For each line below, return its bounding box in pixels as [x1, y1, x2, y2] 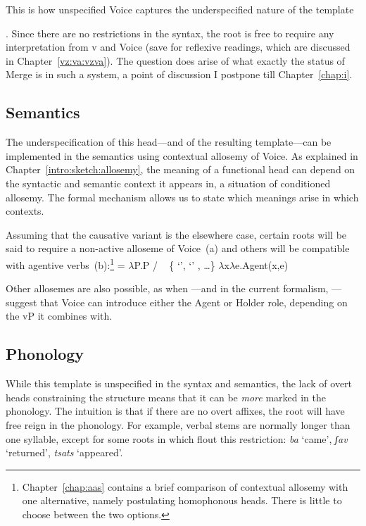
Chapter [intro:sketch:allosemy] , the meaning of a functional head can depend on [6, 162, 355, 177]
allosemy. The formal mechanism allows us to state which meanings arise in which [6, 189, 359, 204]
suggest [6, 294, 37, 309]
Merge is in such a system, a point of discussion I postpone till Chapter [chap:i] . [6, 67, 353, 82]
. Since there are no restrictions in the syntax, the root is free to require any [6, 25, 334, 40]
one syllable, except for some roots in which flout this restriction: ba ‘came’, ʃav [6, 431, 348, 446]
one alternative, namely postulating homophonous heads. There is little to [22, 493, 342, 508]
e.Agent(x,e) [235, 257, 289, 272]
